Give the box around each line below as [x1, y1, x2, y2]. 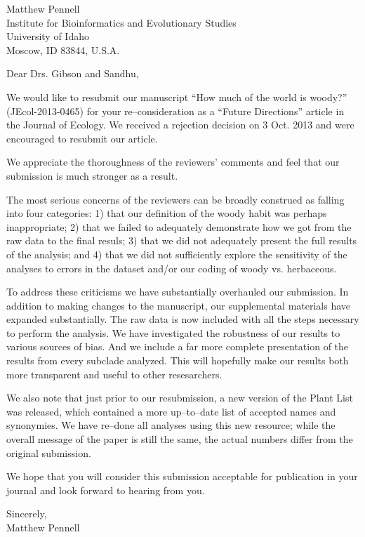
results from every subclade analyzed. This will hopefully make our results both [6, 353, 349, 368]
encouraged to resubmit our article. [6, 131, 158, 145]
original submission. [6, 445, 91, 460]
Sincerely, [6, 506, 47, 521]
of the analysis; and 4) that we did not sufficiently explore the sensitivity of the [6, 246, 347, 261]
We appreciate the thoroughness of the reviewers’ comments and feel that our [6, 154, 340, 169]
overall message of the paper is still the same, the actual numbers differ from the [6, 432, 353, 446]
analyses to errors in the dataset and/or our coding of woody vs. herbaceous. [6, 260, 337, 275]
